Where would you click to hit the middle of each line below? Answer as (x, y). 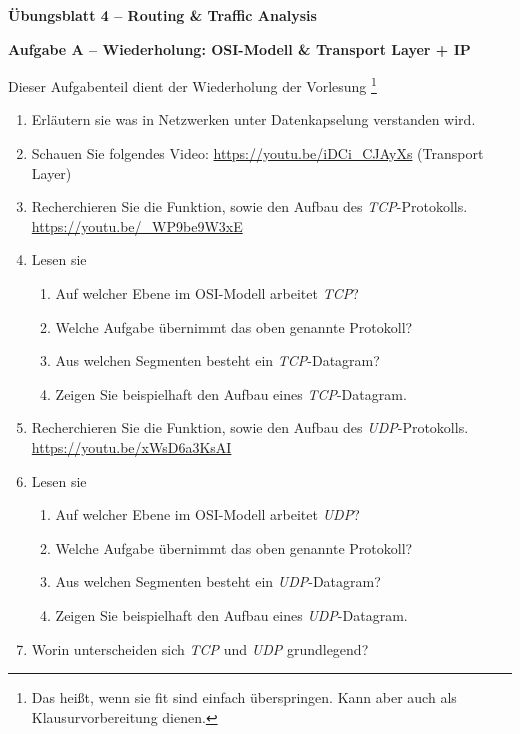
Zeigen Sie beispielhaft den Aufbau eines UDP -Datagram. (231, 614)
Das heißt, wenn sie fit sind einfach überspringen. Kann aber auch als (244, 697)
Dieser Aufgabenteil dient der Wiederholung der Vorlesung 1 (192, 84)
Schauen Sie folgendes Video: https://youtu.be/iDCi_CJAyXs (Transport (257, 153)
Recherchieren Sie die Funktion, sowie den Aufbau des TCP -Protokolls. (249, 206)
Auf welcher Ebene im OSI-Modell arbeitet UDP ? (207, 514)
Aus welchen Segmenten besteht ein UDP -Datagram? (218, 581)
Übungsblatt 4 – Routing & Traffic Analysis (162, 15)
